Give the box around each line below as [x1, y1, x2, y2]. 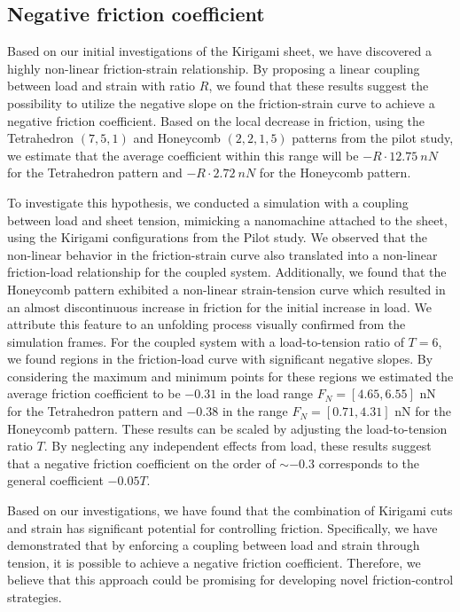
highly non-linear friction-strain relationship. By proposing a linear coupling [7, 59, 420, 77]
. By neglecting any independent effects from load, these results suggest [43, 436, 432, 455]
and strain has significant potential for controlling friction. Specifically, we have [7, 518, 438, 537]
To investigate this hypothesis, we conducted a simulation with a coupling [7, 192, 409, 211]
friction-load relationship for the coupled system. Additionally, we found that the [7, 263, 447, 281]
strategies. [7, 588, 62, 607]
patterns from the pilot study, [292, 129, 454, 147]
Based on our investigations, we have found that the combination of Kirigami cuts [7, 501, 453, 520]
